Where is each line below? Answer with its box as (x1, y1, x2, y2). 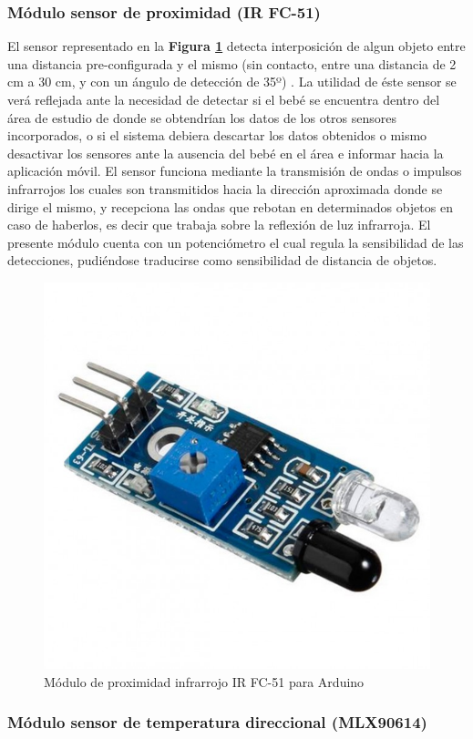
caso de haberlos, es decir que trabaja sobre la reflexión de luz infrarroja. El (7, 215, 431, 234)
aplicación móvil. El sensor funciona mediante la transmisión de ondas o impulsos (7, 161, 462, 180)
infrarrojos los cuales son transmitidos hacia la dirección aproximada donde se (7, 179, 443, 198)
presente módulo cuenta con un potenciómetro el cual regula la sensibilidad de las (7, 232, 464, 251)
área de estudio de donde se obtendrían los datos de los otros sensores (7, 108, 397, 127)
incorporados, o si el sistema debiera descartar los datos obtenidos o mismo (7, 126, 427, 145)
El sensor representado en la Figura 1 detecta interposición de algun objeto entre (7, 36, 466, 56)
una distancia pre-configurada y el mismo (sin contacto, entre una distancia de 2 (7, 54, 457, 73)
